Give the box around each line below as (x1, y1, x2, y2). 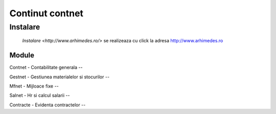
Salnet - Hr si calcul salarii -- (9, 92, 70, 99)
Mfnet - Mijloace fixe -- (9, 83, 59, 89)
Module (9, 51, 34, 60)
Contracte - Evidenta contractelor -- (9, 102, 86, 108)
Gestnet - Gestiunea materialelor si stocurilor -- (9, 74, 110, 80)
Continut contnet (9, 8, 84, 19)
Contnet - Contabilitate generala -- (9, 64, 83, 71)
